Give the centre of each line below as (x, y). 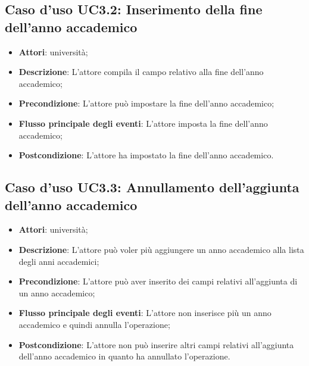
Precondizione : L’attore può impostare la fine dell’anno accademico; (146, 103)
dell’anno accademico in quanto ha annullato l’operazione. (124, 356)
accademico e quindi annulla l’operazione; (94, 324)
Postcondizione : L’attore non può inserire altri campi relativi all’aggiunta (156, 344)
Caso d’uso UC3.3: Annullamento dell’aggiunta (152, 187)
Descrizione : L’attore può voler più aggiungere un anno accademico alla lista (161, 249)
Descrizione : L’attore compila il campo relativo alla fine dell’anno (141, 72)
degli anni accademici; (59, 261)
